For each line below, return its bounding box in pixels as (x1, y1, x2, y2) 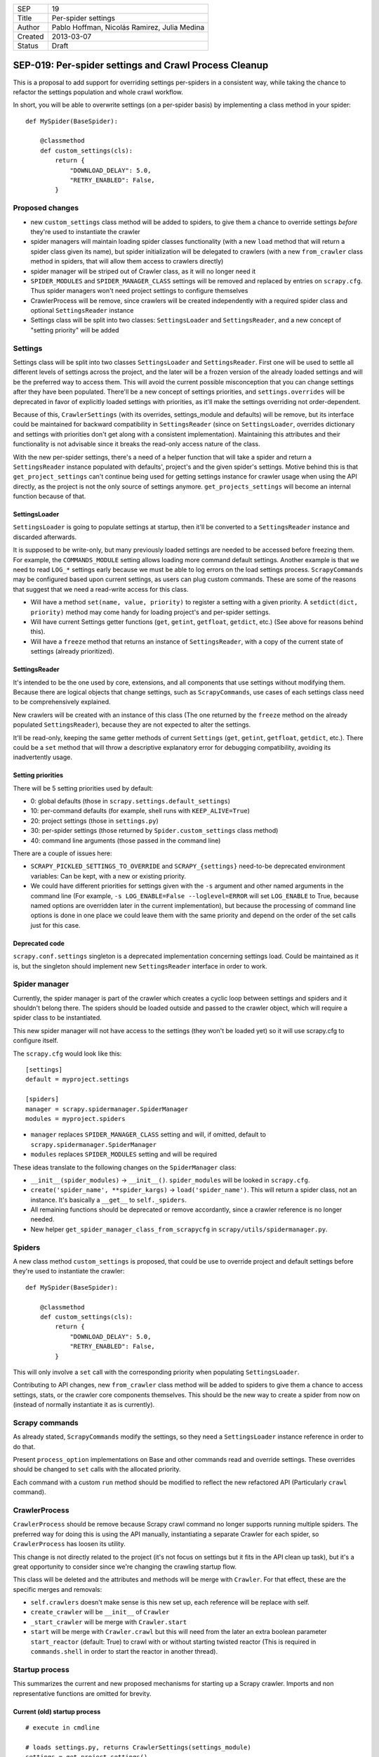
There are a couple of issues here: (13, 849, 112, 857)
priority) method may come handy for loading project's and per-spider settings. (30, 608, 271, 616)
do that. (13, 1442, 36, 1451)
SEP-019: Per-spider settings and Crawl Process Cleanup (13, 60, 269, 72)
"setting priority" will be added (30, 325, 119, 334)
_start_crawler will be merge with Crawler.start (30, 1617, 187, 1626)
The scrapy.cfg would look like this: (13, 1049, 122, 1058)
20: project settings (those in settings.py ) (30, 816, 159, 825)
